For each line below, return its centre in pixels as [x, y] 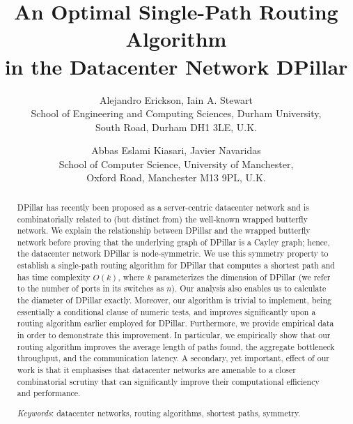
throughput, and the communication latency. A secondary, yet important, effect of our [173, 358]
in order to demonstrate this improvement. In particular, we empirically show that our [174, 335]
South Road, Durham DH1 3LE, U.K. [176, 127]
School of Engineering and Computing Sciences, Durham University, [176, 113]
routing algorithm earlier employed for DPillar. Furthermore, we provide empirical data [175, 323]
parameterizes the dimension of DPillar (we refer [242, 277]
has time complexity [54, 277]
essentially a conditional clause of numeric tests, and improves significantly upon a [166, 311]
